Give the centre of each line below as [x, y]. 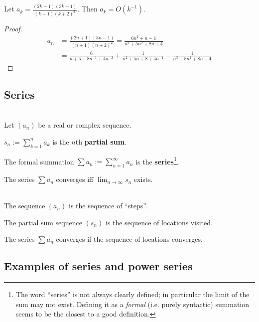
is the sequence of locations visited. [159, 222]
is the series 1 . [157, 161]
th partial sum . [101, 141]
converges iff [75, 179]
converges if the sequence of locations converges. [129, 239]
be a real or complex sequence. [85, 125]
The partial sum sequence [43, 222]
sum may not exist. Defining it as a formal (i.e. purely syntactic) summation [132, 304]
